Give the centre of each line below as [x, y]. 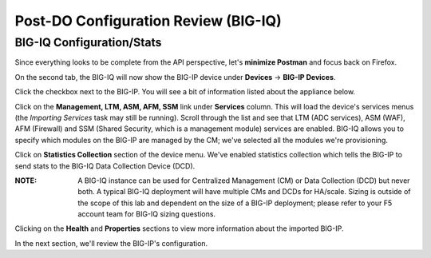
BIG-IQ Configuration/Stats [88, 42]
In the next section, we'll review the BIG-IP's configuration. [111, 243]
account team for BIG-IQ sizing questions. [146, 214]
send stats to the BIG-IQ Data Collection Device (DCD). [105, 166]
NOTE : [26, 181]
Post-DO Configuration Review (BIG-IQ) [148, 21]
